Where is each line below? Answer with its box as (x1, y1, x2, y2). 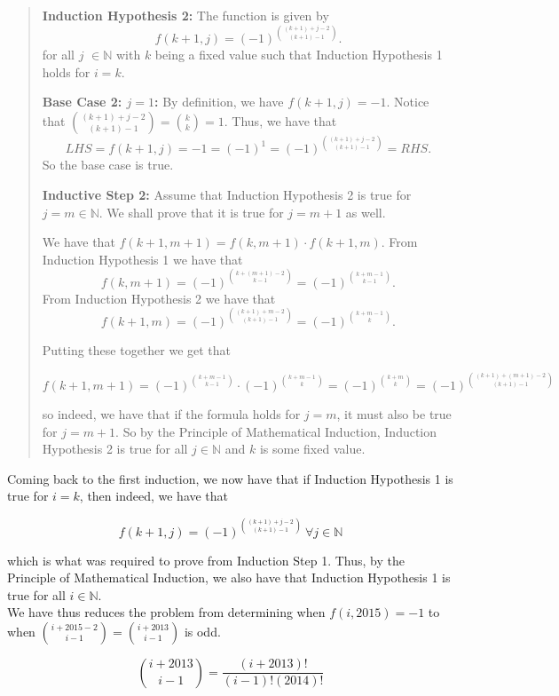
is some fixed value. (259, 439, 366, 458)
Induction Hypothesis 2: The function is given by (42, 6, 329, 24)
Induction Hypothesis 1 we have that (42, 249, 243, 268)
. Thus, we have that (224, 111, 337, 130)
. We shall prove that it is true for (98, 202, 284, 221)
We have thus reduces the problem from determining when (7, 603, 326, 621)
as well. (345, 202, 386, 221)
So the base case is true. (42, 155, 174, 174)
